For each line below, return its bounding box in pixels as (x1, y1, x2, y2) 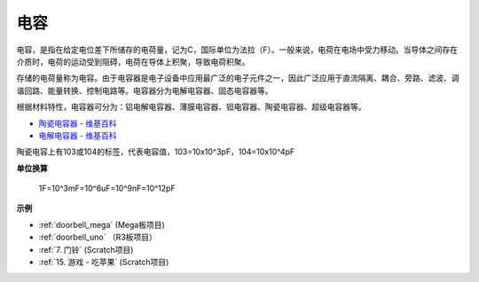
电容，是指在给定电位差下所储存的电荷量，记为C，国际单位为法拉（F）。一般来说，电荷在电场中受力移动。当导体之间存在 (16, 44, 459, 55)
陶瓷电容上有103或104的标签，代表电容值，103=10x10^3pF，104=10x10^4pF (16, 146, 295, 157)
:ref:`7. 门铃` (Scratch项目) (38, 244, 134, 255)
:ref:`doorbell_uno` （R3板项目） (38, 231, 157, 243)
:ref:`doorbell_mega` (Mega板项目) (38, 219, 165, 230)
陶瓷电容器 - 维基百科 (38, 118, 117, 129)
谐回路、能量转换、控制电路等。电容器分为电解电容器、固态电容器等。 (16, 85, 273, 96)
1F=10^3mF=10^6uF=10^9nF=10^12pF (38, 183, 177, 194)
